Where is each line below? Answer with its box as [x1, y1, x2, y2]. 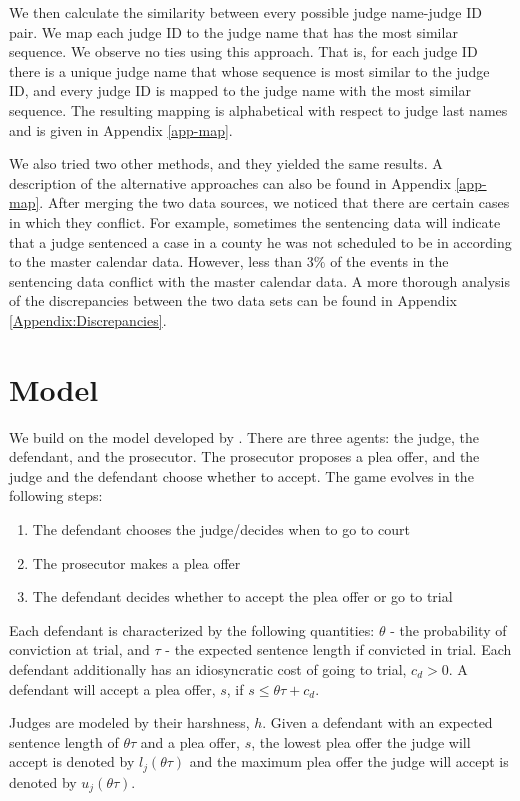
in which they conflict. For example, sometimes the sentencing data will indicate [9, 211, 501, 232]
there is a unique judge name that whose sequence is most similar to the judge [9, 60, 490, 81]
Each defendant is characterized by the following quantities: [9, 619, 375, 640]
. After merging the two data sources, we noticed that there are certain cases [39, 192, 510, 213]
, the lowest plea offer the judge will [251, 731, 471, 752]
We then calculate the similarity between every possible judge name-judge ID [9, 2, 482, 22]
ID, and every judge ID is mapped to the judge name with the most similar [9, 80, 471, 101]
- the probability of [390, 619, 507, 640]
